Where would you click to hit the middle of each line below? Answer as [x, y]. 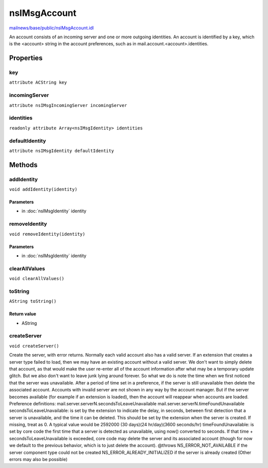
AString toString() [33, 301]
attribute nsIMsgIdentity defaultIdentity [62, 151]
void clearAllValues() [37, 279]
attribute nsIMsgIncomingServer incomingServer [68, 105]
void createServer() [34, 346]
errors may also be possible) [38, 460]
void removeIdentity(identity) [47, 234]
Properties [26, 58]
